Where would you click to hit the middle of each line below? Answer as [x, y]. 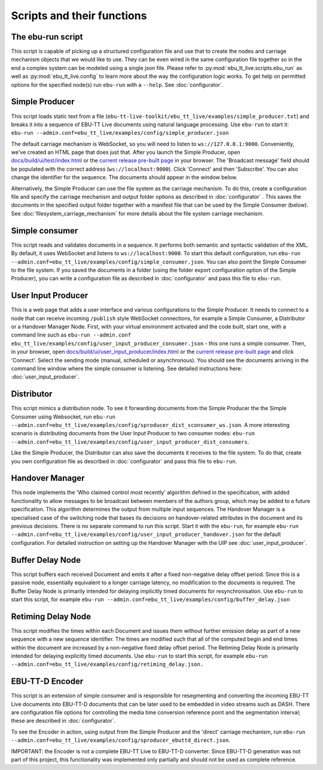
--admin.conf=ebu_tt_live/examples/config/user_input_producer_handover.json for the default [146, 534]
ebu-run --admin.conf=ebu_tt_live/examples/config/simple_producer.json [120, 133]
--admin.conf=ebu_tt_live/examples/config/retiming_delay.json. [107, 664]
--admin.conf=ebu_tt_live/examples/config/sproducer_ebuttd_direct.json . [121, 740]
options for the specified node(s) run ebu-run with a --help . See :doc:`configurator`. [117, 84]
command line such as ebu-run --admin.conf [71, 335]
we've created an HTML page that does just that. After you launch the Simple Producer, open [126, 152]
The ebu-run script [47, 37]
